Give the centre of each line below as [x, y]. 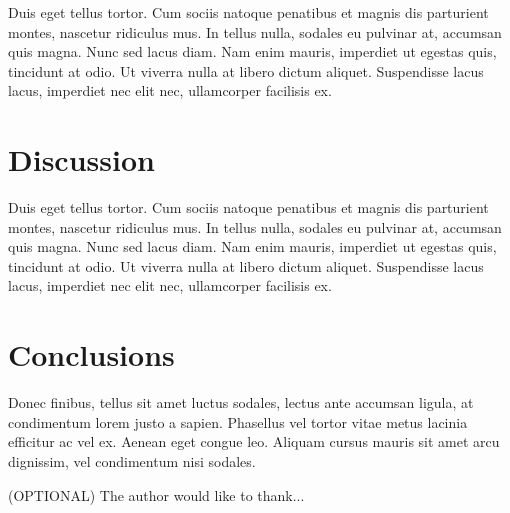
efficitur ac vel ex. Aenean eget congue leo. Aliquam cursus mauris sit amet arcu [254, 441]
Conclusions [91, 354]
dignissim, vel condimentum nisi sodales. [132, 460]
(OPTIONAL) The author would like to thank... [156, 494]
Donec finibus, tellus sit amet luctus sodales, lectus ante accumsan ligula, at [241, 402]
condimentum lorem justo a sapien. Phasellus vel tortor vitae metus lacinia [238, 421]
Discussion [81, 159]
